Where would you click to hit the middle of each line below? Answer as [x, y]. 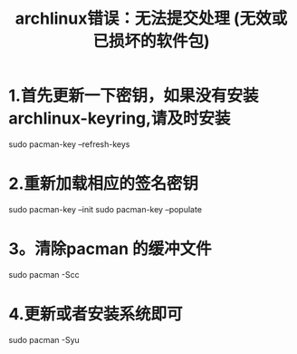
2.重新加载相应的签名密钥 [103, 184]
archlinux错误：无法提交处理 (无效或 [151, 19]
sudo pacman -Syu [44, 339]
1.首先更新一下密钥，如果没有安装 [134, 96]
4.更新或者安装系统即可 [96, 314]
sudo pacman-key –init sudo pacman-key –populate [105, 209]
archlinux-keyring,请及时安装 [120, 118]
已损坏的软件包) [151, 41]
